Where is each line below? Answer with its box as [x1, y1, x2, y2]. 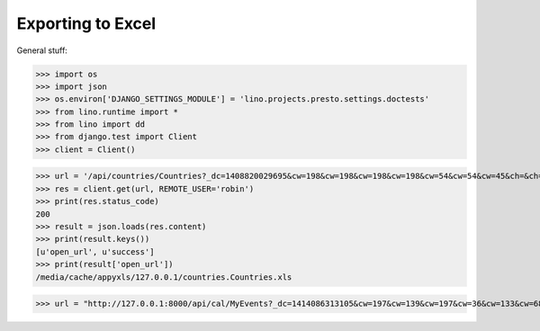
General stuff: [16, 45, 67, 56]
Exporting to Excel [16, 13, 157, 33]
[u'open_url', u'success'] [35, 246, 155, 256]
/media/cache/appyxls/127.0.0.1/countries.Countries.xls [35, 272, 292, 282]
